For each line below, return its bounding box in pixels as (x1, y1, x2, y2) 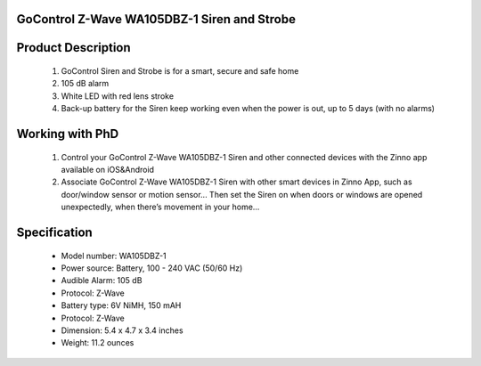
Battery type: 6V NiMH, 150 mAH (61, 300, 182, 311)
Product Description (16, 40, 131, 55)
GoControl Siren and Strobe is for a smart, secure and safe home (61, 66, 299, 77)
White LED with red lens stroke (61, 90, 174, 102)
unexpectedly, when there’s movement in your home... (61, 201, 260, 213)
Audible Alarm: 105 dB (61, 275, 143, 286)
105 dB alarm (61, 78, 110, 89)
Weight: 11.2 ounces (61, 338, 135, 348)
